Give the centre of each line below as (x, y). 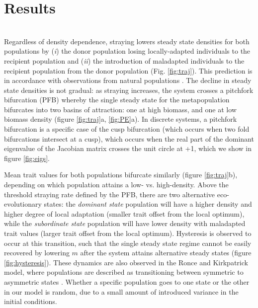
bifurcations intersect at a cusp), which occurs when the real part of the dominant (129, 138)
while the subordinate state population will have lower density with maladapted (125, 223)
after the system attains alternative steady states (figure (166, 253)
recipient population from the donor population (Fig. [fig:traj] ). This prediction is (128, 70)
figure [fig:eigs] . (27, 158)
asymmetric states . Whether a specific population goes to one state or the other (127, 281)
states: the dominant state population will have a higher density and (148, 204)
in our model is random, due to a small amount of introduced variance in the (121, 291)
